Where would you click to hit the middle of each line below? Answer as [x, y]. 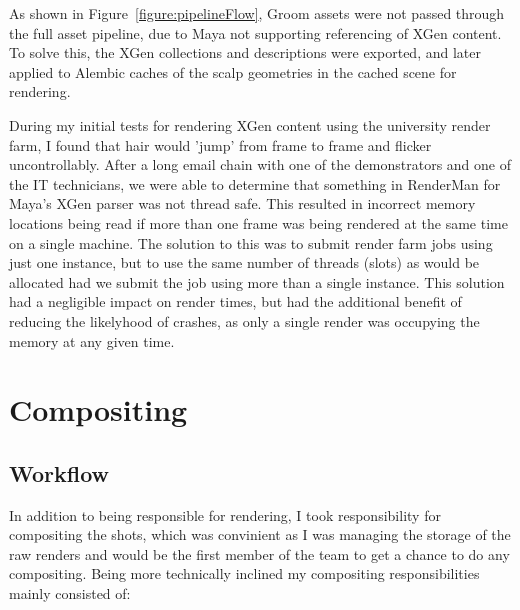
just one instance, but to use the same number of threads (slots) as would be [244, 262]
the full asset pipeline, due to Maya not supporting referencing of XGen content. [255, 32]
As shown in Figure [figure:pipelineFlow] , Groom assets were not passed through [257, 13]
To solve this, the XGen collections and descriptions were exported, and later [245, 52]
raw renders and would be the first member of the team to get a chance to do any [259, 553]
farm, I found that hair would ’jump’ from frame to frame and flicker [220, 144]
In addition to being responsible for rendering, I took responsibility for [225, 514]
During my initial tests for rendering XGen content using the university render [250, 124]
